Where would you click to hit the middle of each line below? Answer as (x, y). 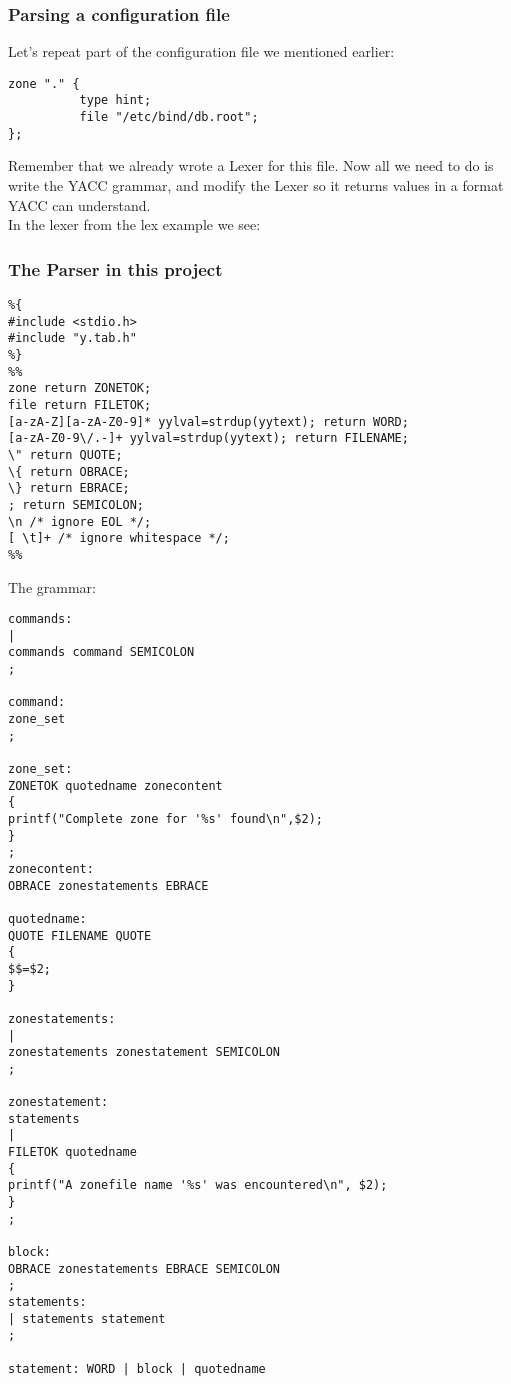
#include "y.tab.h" (72, 338)
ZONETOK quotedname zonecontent (115, 785)
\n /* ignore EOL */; (80, 521)
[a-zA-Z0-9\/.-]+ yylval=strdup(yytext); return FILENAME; (208, 438)
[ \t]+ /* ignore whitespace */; (119, 538)
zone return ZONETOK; (80, 388)
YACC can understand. (79, 204)
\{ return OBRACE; (69, 471)
